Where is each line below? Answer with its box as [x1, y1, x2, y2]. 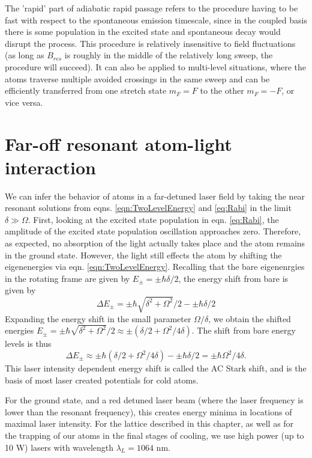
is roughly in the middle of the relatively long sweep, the [64, 49, 273, 61]
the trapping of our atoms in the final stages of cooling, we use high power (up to [5, 429, 304, 441]
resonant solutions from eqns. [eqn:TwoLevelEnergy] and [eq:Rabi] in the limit [5, 201, 292, 214]
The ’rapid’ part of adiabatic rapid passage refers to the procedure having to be [5, 2, 298, 14]
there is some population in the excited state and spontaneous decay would [5, 25, 281, 38]
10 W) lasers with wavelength [5, 441, 114, 453]
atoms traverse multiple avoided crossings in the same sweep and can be [5, 72, 270, 85]
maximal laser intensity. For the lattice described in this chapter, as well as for [5, 417, 294, 430]
